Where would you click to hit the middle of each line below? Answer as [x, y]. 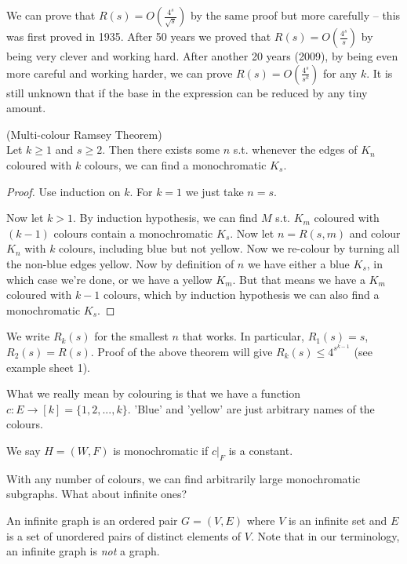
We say [24, 450]
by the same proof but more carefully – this [295, 15]
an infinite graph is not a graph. [83, 551]
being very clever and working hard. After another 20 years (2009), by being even [202, 56]
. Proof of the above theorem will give [182, 351]
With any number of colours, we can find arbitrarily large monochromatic [184, 478]
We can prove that [51, 15]
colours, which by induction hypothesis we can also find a [242, 295]
